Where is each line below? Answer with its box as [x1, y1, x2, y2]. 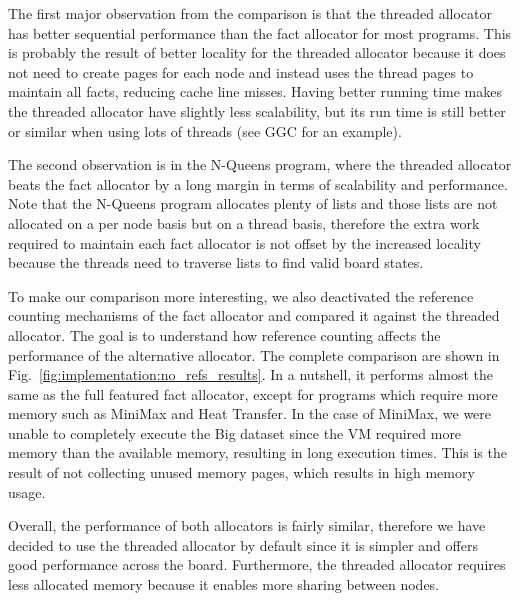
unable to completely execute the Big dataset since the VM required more [8, 422, 462, 443]
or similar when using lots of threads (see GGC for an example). [8, 120, 402, 141]
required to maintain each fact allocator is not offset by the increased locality [8, 232, 481, 253]
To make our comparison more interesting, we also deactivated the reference [8, 285, 474, 306]
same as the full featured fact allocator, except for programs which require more [8, 383, 498, 404]
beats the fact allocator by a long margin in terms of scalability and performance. [8, 173, 508, 194]
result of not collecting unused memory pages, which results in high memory [8, 462, 475, 483]
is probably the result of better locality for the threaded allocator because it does [8, 42, 506, 63]
